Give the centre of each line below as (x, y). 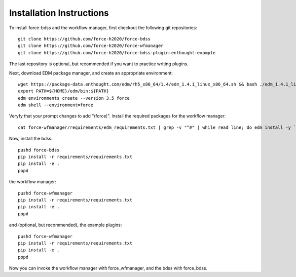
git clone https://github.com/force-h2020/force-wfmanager (91, 46)
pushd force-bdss (39, 150)
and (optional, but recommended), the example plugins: (66, 225)
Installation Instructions (59, 13)
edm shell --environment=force (56, 105)
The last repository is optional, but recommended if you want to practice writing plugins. (99, 64)
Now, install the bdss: (31, 139)
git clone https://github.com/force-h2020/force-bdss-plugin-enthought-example (117, 53)
